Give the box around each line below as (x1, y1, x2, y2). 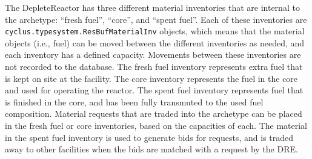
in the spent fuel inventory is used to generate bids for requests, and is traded (5, 131, 293, 143)
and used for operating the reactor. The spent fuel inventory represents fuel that (5, 84, 304, 96)
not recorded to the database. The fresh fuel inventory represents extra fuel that (5, 60, 303, 73)
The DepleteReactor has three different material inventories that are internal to (5, 1, 300, 13)
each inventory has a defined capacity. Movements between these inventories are (5, 48, 301, 61)
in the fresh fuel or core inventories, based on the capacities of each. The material (5, 119, 308, 131)
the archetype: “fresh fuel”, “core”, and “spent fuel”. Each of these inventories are (5, 13, 307, 25)
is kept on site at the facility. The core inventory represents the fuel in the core (5, 72, 298, 84)
